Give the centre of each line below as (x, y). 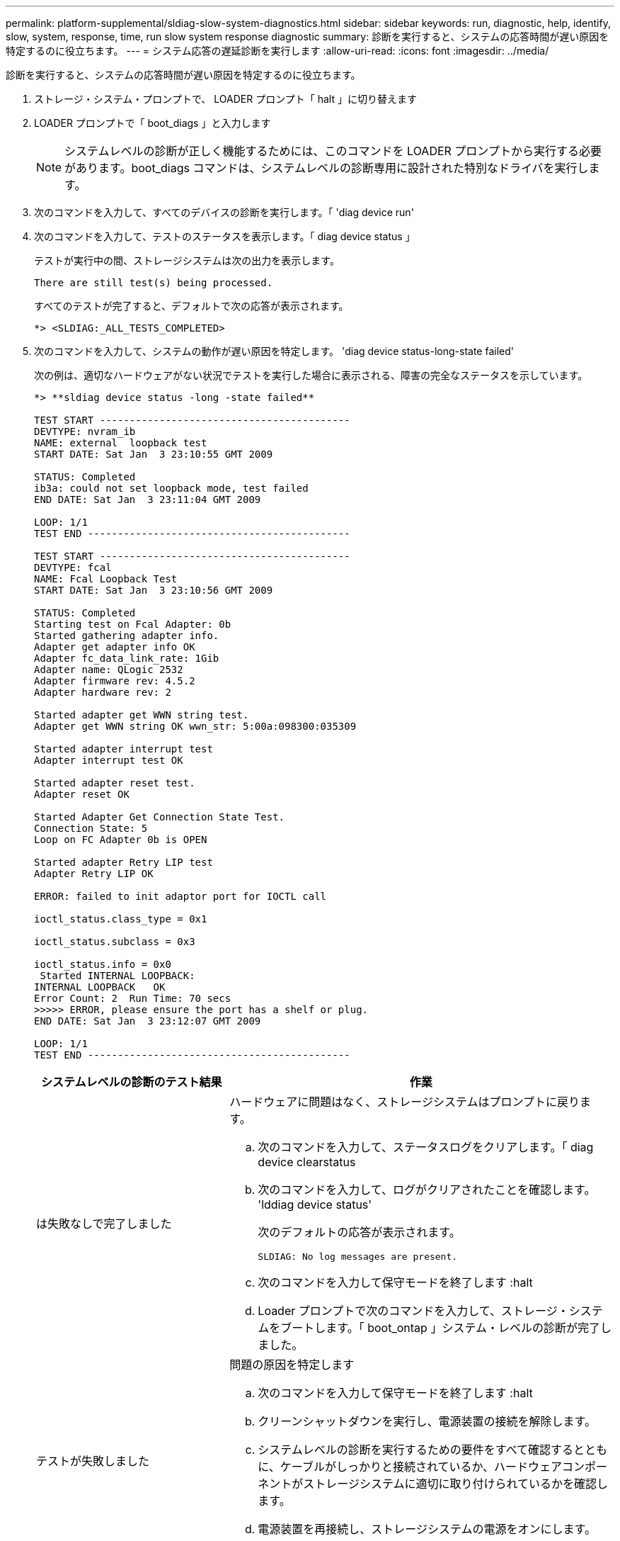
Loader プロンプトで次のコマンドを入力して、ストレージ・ (413, 1311)
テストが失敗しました (93, 1461)
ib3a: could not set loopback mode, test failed (171, 488)
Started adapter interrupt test (124, 749)
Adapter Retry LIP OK (94, 874)
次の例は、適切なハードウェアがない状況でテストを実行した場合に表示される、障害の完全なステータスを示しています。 (311, 375)
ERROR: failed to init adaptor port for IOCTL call (180, 896)
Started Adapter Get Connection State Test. (160, 817)
